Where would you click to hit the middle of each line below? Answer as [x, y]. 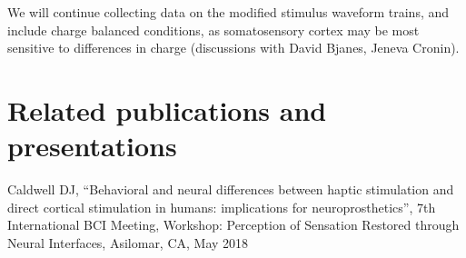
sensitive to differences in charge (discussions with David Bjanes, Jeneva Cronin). [233, 48]
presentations [92, 146]
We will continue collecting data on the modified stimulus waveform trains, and [228, 12]
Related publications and [167, 109]
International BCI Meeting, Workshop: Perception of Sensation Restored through [233, 225]
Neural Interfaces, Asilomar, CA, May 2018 [128, 242]
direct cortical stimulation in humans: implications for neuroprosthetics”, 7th [222, 207]
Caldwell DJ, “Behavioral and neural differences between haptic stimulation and [231, 189]
